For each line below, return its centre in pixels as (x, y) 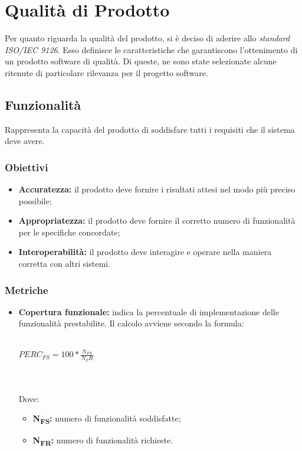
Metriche (27, 290)
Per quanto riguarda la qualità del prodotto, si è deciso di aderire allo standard (147, 38)
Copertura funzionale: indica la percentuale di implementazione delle (149, 311)
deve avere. (25, 141)
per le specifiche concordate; (69, 232)
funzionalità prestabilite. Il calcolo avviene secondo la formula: (131, 323)
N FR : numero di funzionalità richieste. (103, 440)
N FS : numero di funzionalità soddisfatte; (107, 419)
